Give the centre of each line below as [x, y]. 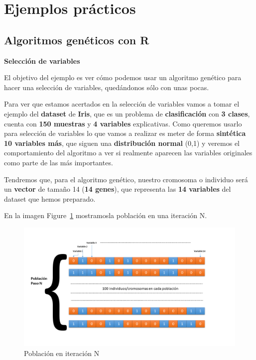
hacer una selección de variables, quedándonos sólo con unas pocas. [107, 87]
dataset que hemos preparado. [50, 198]
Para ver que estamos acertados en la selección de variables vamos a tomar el [122, 104]
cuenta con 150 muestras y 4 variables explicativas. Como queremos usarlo [123, 123]
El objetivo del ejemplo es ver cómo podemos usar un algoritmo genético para [123, 77]
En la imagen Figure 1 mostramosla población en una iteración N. [106, 215]
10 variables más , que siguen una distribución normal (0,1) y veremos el [122, 143]
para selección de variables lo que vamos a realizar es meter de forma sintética [125, 133]
